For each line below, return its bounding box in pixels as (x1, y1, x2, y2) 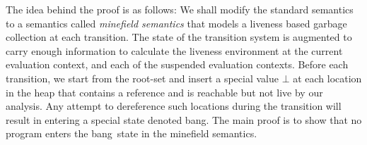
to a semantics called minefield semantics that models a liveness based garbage (6, 15, 347, 30)
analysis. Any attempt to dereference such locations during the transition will (6, 99, 342, 113)
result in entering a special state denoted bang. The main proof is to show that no (6, 112, 362, 127)
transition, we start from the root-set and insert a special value (6, 70, 279, 85)
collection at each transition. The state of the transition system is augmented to (6, 30, 352, 44)
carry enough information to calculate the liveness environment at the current (6, 43, 343, 58)
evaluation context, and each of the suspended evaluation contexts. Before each (6, 57, 349, 72)
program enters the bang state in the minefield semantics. (6, 126, 257, 141)
